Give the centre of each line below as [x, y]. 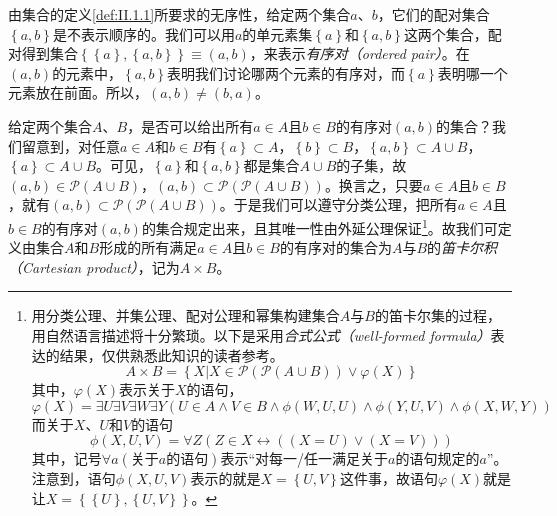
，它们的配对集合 [433, 14]
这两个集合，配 [452, 33]
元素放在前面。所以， [78, 92]
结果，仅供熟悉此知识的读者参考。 [171, 354]
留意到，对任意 [70, 145]
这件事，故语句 [388, 478]
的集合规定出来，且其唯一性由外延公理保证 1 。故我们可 [319, 226]
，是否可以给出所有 [190, 125]
